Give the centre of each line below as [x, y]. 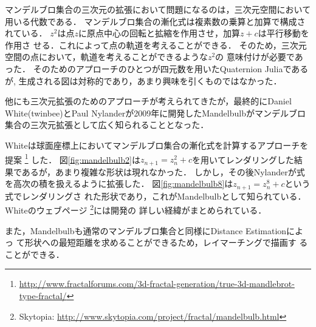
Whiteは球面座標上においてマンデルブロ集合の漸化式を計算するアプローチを [157, 145]
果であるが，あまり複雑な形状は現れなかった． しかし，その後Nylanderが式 [155, 171]
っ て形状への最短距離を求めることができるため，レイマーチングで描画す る [156, 242]
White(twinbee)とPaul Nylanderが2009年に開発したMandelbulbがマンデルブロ [155, 113]
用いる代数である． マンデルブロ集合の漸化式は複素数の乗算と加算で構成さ [155, 21]
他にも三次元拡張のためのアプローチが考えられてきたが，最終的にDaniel [148, 101]
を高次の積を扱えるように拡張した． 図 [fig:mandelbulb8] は [119, 184]
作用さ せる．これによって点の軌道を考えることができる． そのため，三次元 [156, 45]
